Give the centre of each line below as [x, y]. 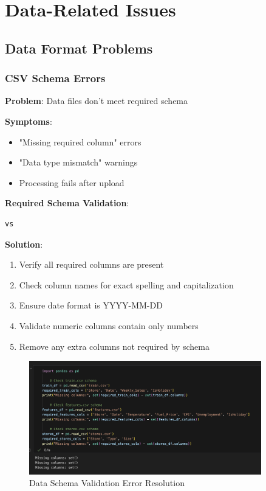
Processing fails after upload [72, 182]
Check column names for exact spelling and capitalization [126, 284]
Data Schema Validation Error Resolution [107, 483]
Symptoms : [29, 121]
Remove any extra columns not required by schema [114, 346]
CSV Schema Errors [55, 78]
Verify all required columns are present [91, 264]
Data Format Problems [79, 48]
